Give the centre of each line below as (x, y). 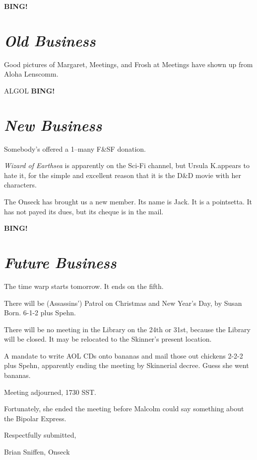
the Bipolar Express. (35, 418)
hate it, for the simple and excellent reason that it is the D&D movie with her (123, 175)
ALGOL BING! (30, 90)
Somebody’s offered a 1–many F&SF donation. (75, 148)
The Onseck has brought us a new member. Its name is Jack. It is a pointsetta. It (128, 201)
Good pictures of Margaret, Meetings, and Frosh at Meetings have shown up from (128, 64)
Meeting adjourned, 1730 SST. (50, 392)
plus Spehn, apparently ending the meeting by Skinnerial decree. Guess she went (127, 365)
